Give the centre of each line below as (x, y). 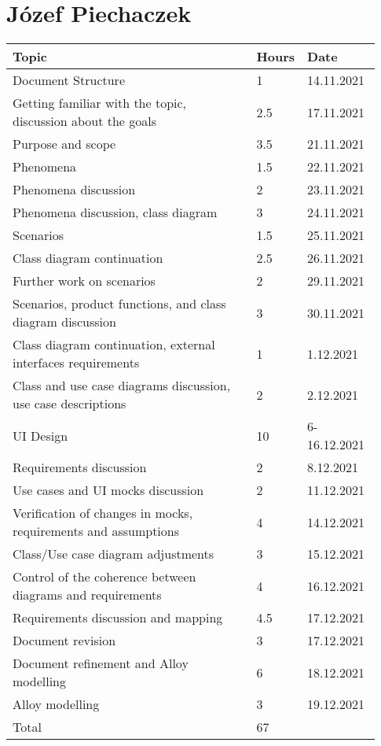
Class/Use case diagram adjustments (114, 554)
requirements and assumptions (96, 531)
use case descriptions (70, 404)
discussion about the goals (85, 121)
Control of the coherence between (104, 577)
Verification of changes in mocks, (103, 513)
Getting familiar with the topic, (100, 103)
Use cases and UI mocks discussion (108, 490)
